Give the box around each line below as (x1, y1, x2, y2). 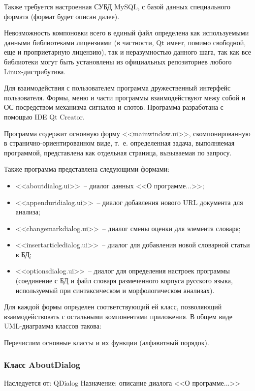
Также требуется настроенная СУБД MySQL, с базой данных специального (4, 1, 230, 11)
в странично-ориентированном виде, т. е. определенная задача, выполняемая (4, 138, 235, 148)
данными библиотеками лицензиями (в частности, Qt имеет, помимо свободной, (4, 37, 246, 47)
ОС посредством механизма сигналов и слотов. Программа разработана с (4, 102, 223, 112)
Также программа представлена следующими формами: (4, 164, 170, 174)
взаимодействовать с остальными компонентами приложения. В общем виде (4, 311, 233, 321)
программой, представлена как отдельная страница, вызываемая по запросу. (4, 147, 232, 157)
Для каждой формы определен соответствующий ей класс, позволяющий (4, 301, 222, 312)
